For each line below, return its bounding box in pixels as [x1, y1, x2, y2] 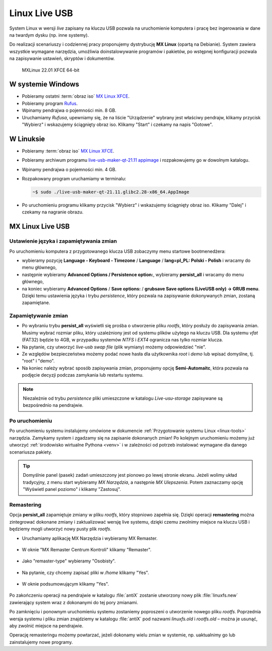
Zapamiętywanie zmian [9, 312, 68, 319]
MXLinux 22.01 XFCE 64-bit [22, 67, 80, 73]
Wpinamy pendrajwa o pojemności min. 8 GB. [22, 107, 117, 113]
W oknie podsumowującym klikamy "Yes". [22, 581, 109, 587]
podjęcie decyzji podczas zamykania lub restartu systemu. [22, 372, 144, 378]
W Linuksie [9, 134, 45, 143]
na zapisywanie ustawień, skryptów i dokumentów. [9, 55, 115, 61]
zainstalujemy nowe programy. [9, 639, 73, 645]
